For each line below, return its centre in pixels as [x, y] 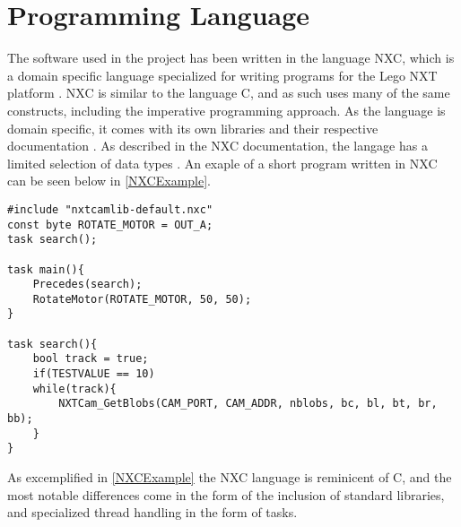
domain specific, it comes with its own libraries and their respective [193, 128]
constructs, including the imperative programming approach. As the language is [226, 110]
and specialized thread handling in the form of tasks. [152, 512]
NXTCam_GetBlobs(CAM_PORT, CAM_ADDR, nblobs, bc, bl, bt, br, [248, 404]
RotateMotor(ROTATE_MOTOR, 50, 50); [142, 299]
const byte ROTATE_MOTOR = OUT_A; [110, 225]
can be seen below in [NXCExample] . [109, 181]
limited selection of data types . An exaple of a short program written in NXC [222, 163]
